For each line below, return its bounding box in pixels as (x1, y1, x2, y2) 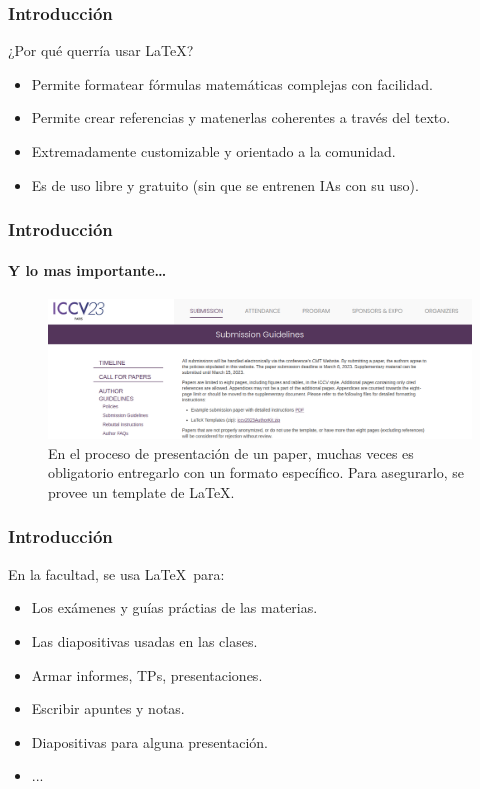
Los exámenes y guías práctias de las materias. (31, 597, 318, 618)
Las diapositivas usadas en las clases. (31, 630, 258, 651)
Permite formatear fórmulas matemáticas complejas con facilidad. (31, 73, 433, 94)
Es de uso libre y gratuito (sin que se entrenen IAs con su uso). (31, 174, 419, 195)
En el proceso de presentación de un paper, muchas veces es (48, 442, 414, 463)
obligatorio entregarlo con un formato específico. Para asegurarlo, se (48, 462, 465, 483)
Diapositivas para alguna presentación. (31, 731, 268, 752)
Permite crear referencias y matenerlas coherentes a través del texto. (31, 107, 451, 128)
